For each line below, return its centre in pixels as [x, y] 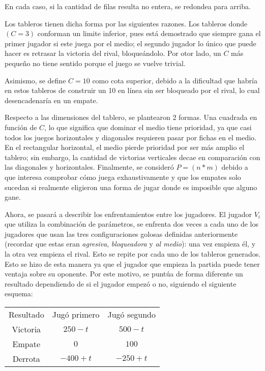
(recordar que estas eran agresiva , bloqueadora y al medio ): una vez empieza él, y [130, 244]
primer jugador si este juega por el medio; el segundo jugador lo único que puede [130, 43]
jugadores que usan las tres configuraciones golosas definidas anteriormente [121, 234]
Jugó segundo [131, 315]
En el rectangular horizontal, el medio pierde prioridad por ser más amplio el [125, 147]
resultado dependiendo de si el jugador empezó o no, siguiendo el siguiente [121, 283]
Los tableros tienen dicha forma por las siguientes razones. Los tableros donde [126, 23]
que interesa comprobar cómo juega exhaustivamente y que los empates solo [123, 177]
